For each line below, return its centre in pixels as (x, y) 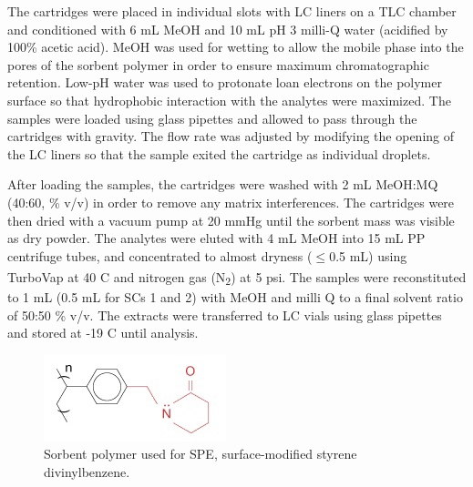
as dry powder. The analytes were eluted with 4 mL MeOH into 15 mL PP (216, 238)
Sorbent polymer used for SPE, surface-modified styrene (201, 454)
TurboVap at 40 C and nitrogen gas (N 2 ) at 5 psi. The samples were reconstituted (237, 278)
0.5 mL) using (368, 255)
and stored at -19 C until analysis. (103, 333)
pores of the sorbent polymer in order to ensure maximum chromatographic (218, 64)
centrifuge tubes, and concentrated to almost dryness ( (160, 255)
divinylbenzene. (87, 472)
